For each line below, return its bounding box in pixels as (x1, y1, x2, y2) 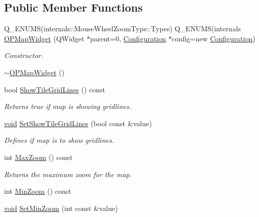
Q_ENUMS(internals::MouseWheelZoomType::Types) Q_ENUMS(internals (4, 23, 241, 34)
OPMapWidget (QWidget (4, 33, 84, 43)
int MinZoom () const (4, 186, 71, 196)
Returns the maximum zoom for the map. (4, 169, 132, 179)
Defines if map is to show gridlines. (4, 135, 114, 145)
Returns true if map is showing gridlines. (4, 101, 132, 112)
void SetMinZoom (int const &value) (4, 202, 118, 213)
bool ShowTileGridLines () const (4, 84, 106, 94)
